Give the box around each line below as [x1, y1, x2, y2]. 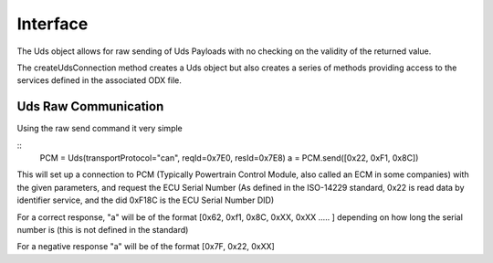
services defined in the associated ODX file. [16, 75, 182, 86]
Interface [16, 14, 89, 34]
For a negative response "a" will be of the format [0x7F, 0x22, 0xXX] [16, 241, 276, 252]
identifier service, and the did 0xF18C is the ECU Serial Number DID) [16, 195, 274, 205]
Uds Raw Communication [16, 99, 164, 114]
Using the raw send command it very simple [16, 123, 183, 134]
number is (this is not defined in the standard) [16, 224, 189, 235]
